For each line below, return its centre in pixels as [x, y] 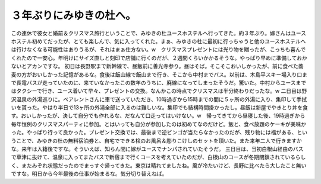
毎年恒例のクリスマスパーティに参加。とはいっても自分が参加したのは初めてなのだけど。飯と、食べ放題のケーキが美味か [159, 124]
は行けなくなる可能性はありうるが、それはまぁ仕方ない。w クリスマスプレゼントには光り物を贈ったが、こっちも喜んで [158, 50]
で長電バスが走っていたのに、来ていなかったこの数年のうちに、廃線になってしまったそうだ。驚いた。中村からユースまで [159, 82]
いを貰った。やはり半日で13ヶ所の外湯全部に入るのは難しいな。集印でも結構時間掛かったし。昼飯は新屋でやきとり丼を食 [160, 108]
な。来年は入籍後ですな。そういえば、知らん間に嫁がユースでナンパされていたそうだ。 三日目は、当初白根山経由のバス [157, 149]
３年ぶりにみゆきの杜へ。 [74, 15]
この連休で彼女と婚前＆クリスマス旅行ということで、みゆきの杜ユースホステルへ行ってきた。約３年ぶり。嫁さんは [151, 33]
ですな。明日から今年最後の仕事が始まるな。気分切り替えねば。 [89, 174]
